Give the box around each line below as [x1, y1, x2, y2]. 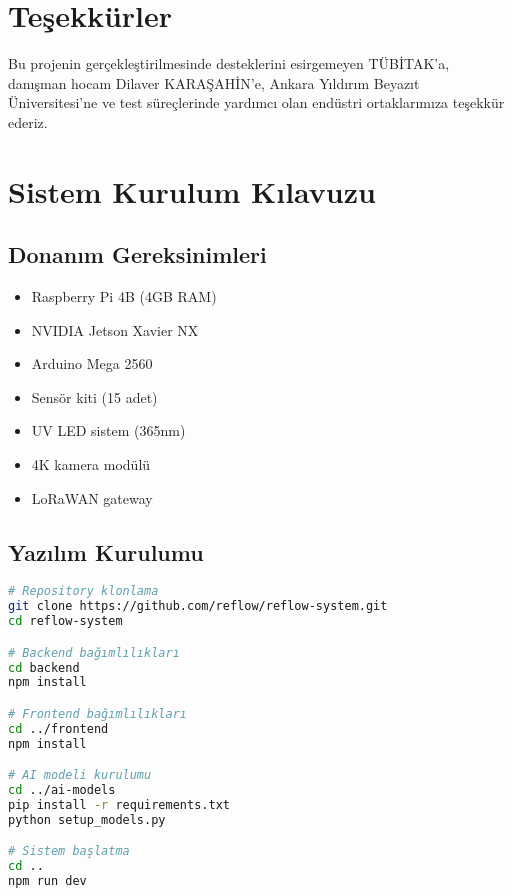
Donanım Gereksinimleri [8, 239, 267, 270]
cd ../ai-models [8, 783, 116, 798]
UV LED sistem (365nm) [31, 420, 186, 441]
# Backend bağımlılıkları [8, 645, 180, 660]
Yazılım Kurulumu [8, 536, 204, 567]
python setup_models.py [8, 812, 166, 827]
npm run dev [8, 874, 87, 889]
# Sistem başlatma [8, 844, 130, 859]
